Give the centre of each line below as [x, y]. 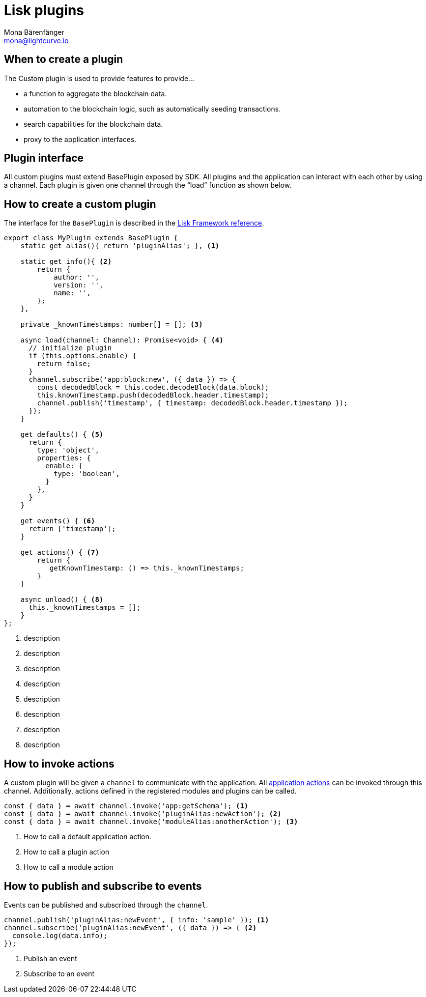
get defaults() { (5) [62, 435]
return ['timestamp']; [72, 529]
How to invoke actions [59, 764]
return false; [64, 364]
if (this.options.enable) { [83, 356]
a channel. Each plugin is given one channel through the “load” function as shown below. [148, 185]
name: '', [72, 293]
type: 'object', [68, 450]
